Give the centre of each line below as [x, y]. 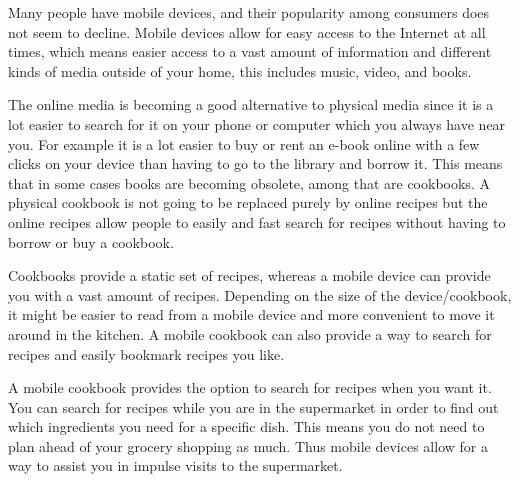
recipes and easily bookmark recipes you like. [146, 353]
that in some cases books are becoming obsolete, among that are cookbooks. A [249, 182]
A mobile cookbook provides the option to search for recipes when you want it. [250, 387]
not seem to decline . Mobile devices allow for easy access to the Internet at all [247, 31]
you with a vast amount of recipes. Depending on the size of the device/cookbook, [260, 294]
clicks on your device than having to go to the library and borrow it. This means [255, 163]
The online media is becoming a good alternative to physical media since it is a [251, 104]
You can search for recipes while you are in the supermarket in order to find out [253, 406]
